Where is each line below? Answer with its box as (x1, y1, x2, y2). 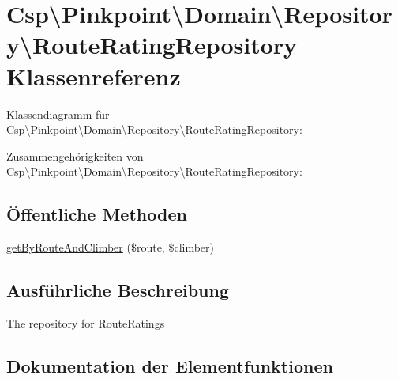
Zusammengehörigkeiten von (6, 147, 144, 164)
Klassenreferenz (6, 59, 181, 92)
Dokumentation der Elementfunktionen (6, 353, 333, 377)
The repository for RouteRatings (6, 314, 165, 331)
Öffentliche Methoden (6, 202, 187, 226)
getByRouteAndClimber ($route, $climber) (6, 239, 215, 256)
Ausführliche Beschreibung (6, 278, 229, 302)
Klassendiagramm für (6, 105, 110, 122)
